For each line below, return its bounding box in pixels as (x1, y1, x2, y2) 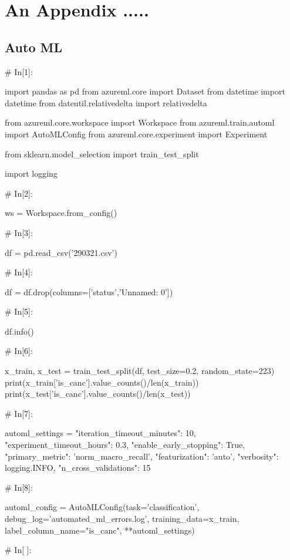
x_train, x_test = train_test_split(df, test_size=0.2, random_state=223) (5, 365, 275, 377)
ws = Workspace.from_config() (5, 207, 117, 219)
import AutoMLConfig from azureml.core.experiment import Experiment (5, 127, 268, 140)
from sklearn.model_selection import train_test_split (5, 147, 199, 160)
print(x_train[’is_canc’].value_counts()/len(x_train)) (5, 376, 199, 388)
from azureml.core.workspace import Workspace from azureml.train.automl (5, 116, 275, 129)
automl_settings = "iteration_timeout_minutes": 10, (5, 427, 196, 439)
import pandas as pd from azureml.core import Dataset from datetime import (5, 85, 285, 97)
